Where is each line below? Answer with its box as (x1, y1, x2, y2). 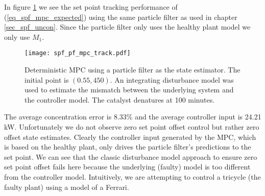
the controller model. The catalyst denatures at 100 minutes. (25, 94, 215, 105)
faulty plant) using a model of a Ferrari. (4, 181, 129, 192)
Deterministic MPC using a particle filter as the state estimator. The (25, 64, 240, 75)
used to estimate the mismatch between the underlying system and (25, 84, 234, 95)
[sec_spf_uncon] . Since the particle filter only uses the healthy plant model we (4, 21, 251, 32)
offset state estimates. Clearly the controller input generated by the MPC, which (4, 131, 256, 142)
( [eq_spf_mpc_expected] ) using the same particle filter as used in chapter (4, 11, 237, 22)
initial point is (25, 74, 69, 85)
